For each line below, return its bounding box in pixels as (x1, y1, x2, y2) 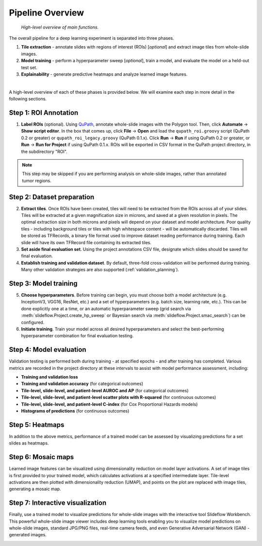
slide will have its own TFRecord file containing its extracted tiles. (21, 239, 151, 245)
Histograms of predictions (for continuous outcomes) (21, 408, 130, 414)
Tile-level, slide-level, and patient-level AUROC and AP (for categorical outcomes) (21, 387, 189, 393)
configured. (21, 319, 45, 325)
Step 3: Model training (9, 279, 78, 287)
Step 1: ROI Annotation (9, 108, 79, 116)
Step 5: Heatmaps (9, 420, 65, 429)
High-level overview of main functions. (21, 24, 99, 30)
